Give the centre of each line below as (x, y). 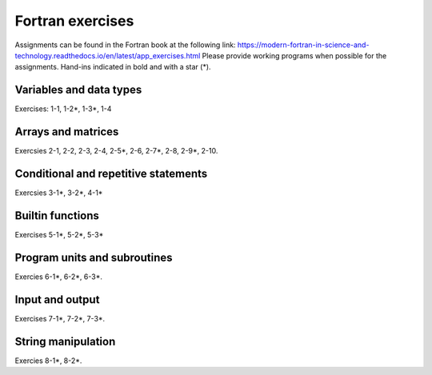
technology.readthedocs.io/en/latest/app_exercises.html (108, 55)
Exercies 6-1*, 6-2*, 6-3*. (59, 277)
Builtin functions (57, 215)
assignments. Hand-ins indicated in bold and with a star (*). (113, 67)
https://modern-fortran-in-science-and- (303, 45)
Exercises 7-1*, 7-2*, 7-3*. (60, 318)
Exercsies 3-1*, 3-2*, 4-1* (59, 193)
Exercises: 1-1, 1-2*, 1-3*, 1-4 (63, 109)
